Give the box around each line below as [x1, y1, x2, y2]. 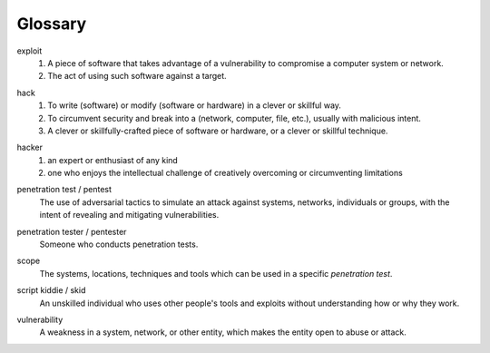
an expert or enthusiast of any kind [47, 154, 179, 165]
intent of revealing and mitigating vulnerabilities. [39, 210, 220, 221]
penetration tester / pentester [16, 226, 127, 237]
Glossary [16, 14, 87, 34]
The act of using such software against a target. [47, 71, 227, 82]
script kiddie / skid [16, 285, 86, 296]
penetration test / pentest [16, 184, 113, 195]
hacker [16, 142, 43, 153]
